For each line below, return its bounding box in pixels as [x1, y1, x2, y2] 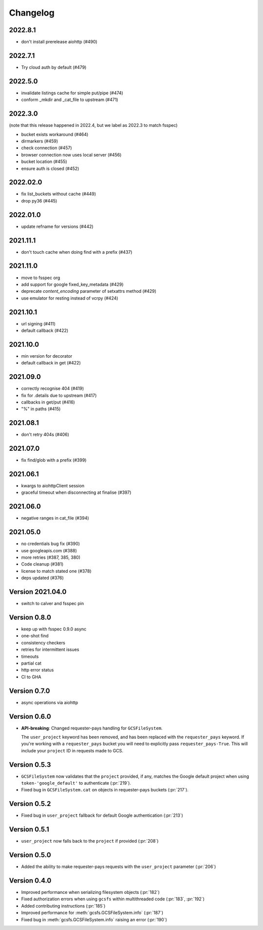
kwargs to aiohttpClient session [21, 483, 85, 489]
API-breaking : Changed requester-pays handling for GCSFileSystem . [21, 725, 163, 731]
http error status [21, 667, 54, 673]
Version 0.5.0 [9, 851, 51, 859]
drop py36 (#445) [21, 198, 57, 203]
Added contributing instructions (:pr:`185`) [21, 903, 106, 909]
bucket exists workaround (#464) [21, 131, 89, 137]
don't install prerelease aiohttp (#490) [21, 39, 97, 45]
